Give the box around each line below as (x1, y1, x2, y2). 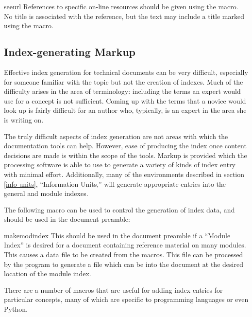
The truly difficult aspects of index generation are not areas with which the (4, 131, 228, 141)
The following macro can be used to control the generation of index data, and (4, 204, 235, 214)
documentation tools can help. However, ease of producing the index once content (4, 141, 247, 151)
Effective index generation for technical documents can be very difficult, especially (4, 67, 248, 77)
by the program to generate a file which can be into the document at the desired (4, 259, 243, 269)
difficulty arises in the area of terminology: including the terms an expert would (4, 86, 241, 96)
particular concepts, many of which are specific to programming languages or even (4, 294, 249, 304)
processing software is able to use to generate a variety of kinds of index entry (4, 159, 236, 170)
